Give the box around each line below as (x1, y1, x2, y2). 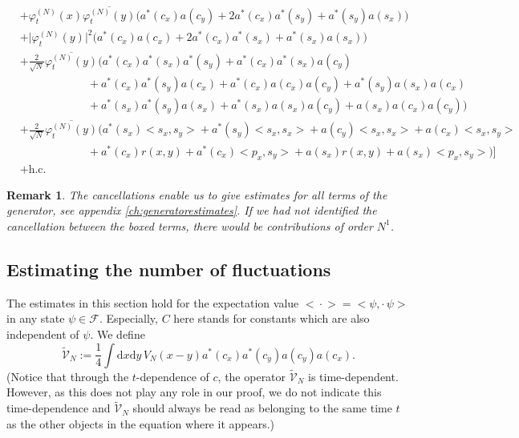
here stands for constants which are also (173, 310, 370, 327)
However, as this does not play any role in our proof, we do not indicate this (6, 384, 382, 400)
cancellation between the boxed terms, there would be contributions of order (6, 217, 373, 234)
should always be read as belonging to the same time (132, 400, 392, 416)
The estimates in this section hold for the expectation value (6, 294, 299, 311)
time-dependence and (6, 400, 111, 416)
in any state (6, 310, 65, 327)
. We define (90, 325, 145, 342)
